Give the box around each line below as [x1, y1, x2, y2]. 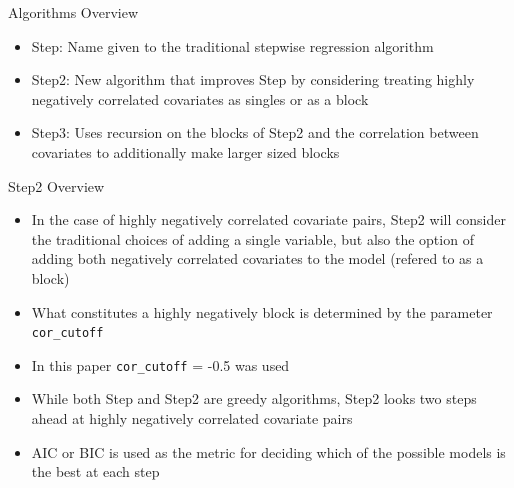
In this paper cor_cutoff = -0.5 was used [31, 354, 290, 375]
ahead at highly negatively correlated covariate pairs [31, 408, 353, 429]
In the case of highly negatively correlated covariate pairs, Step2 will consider [31, 209, 506, 230]
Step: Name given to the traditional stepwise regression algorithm [31, 35, 434, 56]
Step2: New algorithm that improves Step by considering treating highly [31, 69, 475, 90]
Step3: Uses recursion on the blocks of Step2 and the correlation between [31, 122, 479, 143]
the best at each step [31, 461, 160, 482]
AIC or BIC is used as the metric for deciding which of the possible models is [31, 441, 506, 462]
